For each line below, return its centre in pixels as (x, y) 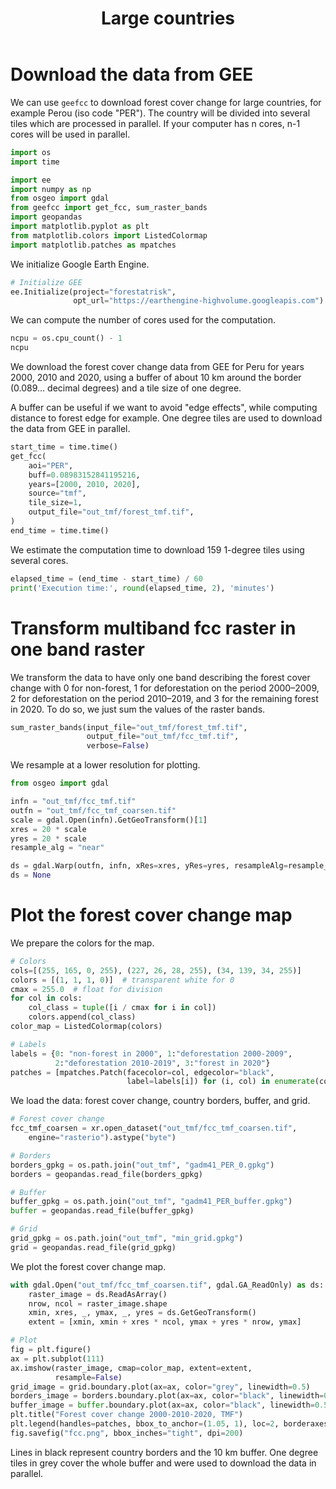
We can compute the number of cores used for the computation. (143, 320)
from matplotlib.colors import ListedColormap (109, 235)
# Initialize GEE (46, 282)
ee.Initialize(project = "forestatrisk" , (93, 292)
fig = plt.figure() (51, 1350)
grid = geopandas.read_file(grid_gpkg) (93, 1247)
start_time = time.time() (64, 447)
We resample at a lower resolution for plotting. (105, 765)
